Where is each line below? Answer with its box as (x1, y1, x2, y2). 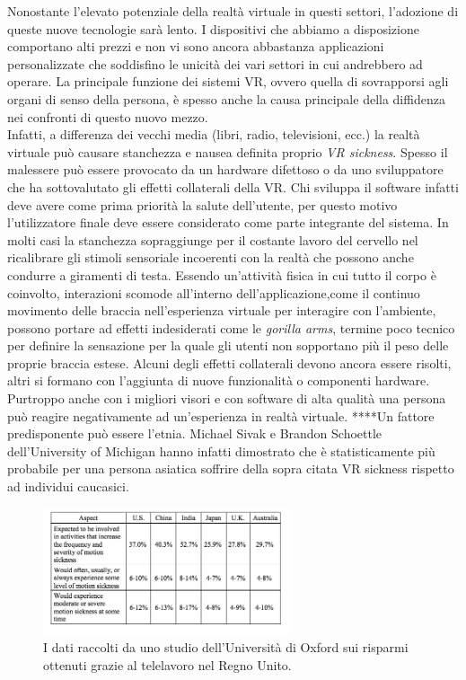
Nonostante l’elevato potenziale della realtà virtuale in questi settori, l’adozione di (7, 2, 459, 20)
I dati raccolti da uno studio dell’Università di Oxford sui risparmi (43, 638, 409, 657)
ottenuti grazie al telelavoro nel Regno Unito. (43, 655, 292, 674)
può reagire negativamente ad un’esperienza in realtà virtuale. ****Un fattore (7, 406, 435, 425)
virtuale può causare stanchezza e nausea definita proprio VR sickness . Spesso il (7, 142, 448, 161)
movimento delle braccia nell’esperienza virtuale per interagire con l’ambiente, (7, 301, 436, 320)
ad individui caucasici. (7, 477, 129, 496)
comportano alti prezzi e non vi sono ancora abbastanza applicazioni (7, 37, 384, 56)
